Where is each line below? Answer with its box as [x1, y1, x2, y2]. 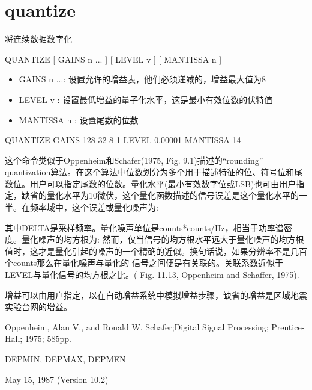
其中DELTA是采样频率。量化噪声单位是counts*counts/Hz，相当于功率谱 [5, 221, 284, 234]
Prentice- [271, 320, 305, 333]
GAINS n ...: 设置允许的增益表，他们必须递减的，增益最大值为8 [19, 73, 266, 85]
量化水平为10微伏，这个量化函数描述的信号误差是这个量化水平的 [46, 189, 299, 202]
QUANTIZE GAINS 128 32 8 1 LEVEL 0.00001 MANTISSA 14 [5, 134, 241, 146]
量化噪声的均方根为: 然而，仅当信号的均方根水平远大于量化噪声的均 [21, 233, 287, 246]
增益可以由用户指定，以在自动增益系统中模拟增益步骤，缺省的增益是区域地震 [5, 288, 307, 301]
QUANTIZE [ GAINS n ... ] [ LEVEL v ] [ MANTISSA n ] [5, 52, 222, 65]
